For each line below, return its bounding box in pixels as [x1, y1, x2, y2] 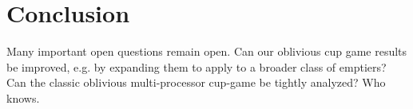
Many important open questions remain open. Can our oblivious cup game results [6, 43, 407, 60]
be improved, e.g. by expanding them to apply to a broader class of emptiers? [6, 58, 387, 75]
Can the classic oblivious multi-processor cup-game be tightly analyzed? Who [6, 74, 386, 91]
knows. [6, 89, 40, 106]
